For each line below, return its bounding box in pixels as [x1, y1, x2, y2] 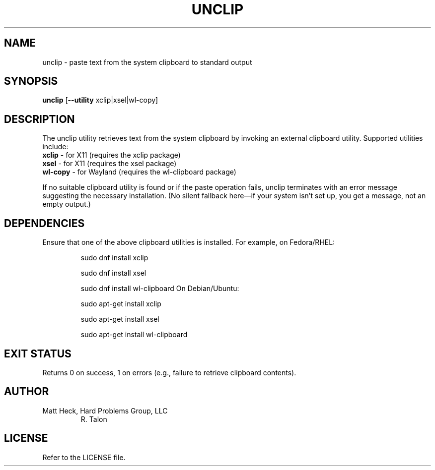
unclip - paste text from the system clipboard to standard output [42, 58, 252, 66]
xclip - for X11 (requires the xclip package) [42, 151, 181, 160]
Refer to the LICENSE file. [42, 453, 126, 462]
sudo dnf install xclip [80, 253, 148, 262]
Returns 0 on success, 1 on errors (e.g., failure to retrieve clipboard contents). [42, 368, 296, 377]
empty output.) [42, 200, 91, 209]
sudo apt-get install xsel [80, 315, 159, 324]
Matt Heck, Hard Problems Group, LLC [42, 406, 168, 415]
